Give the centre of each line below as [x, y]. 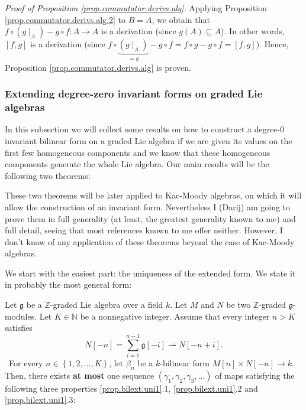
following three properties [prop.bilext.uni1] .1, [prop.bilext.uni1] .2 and [131, 388]
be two [239, 305]
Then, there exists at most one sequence [80, 375]
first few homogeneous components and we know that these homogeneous [138, 152]
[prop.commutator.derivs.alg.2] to [65, 19]
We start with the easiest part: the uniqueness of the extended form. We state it [150, 273]
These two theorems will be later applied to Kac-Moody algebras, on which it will [153, 195]
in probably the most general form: [68, 284]
